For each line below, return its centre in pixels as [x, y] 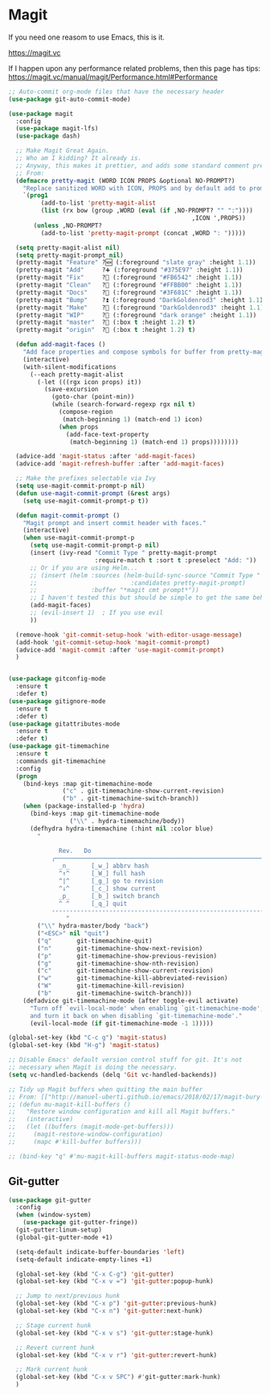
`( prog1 [35, 196]
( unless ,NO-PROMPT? [68, 226]
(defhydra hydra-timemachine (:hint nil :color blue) [122, 828]
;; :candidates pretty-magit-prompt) [138, 583]
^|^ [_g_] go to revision [111, 881]
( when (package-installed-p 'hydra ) [84, 806]
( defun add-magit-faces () [61, 345]
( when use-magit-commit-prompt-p [79, 538]
